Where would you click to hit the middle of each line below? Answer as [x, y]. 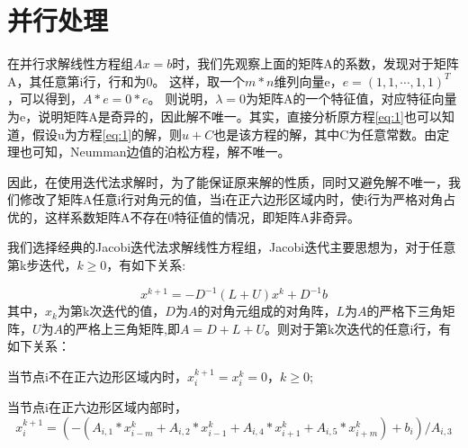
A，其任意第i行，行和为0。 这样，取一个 [126, 81]
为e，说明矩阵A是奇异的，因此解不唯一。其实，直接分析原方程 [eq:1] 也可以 [225, 116]
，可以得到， [45, 99]
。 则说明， [182, 99]
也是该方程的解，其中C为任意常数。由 [325, 134]
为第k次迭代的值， [111, 311]
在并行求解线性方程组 [70, 63]
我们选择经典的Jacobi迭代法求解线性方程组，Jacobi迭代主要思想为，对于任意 [232, 247]
